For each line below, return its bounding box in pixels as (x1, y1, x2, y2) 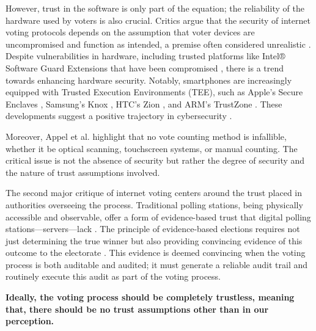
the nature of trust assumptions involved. (6, 166, 160, 178)
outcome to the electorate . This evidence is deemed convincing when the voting (6, 246, 306, 259)
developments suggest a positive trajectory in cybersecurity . (6, 109, 232, 122)
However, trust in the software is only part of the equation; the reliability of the (6, 2, 304, 14)
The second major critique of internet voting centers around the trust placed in (6, 186, 303, 199)
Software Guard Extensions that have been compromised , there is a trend (6, 61, 284, 74)
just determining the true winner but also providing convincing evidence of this (6, 234, 303, 247)
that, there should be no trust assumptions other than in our (6, 302, 269, 315)
